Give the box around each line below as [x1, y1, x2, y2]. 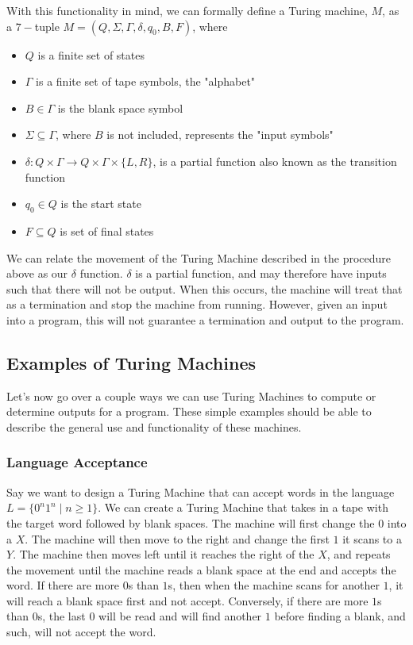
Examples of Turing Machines [6, 350, 256, 374]
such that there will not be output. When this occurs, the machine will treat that [6, 280, 403, 297]
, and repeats [326, 546, 391, 562]
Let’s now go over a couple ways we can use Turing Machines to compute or [6, 387, 376, 404]
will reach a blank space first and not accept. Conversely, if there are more [6, 592, 369, 609]
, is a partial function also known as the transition [152, 152, 397, 169]
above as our [6, 265, 68, 282]
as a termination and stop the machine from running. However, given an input [6, 296, 388, 313]
